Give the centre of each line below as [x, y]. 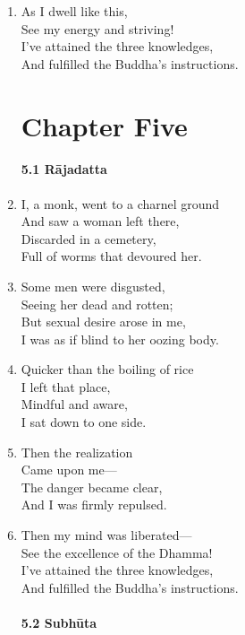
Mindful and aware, [74, 404]
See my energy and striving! [97, 28]
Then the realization [77, 452]
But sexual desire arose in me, [103, 322]
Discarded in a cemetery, [89, 238]
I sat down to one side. [84, 422]
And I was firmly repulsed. [94, 505]
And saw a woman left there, [100, 221]
